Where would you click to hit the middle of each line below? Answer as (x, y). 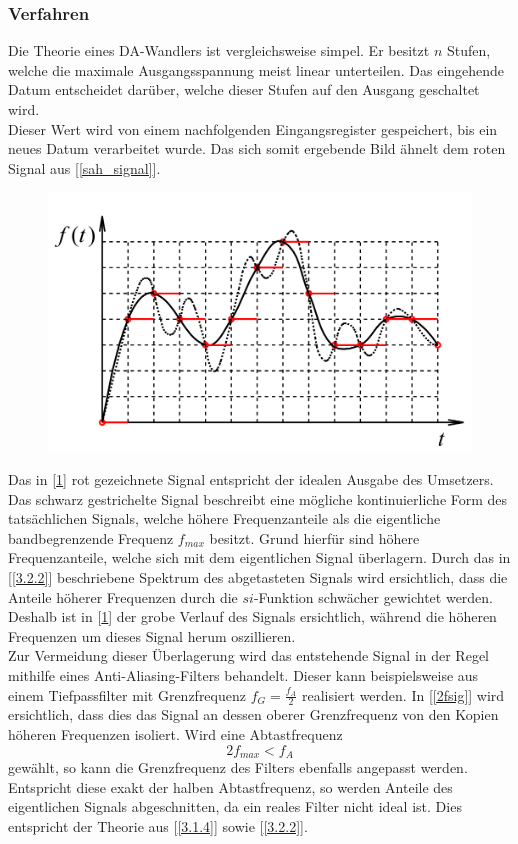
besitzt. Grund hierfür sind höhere (314, 537)
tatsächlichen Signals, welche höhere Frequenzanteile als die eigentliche (224, 518)
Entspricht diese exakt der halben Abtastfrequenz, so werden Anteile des (230, 786)
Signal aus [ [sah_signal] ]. (84, 167)
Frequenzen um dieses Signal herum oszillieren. (152, 635)
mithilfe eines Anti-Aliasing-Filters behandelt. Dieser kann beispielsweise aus (243, 674)
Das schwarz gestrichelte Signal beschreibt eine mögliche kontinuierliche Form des (258, 498)
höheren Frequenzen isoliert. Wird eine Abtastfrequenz (175, 733)
